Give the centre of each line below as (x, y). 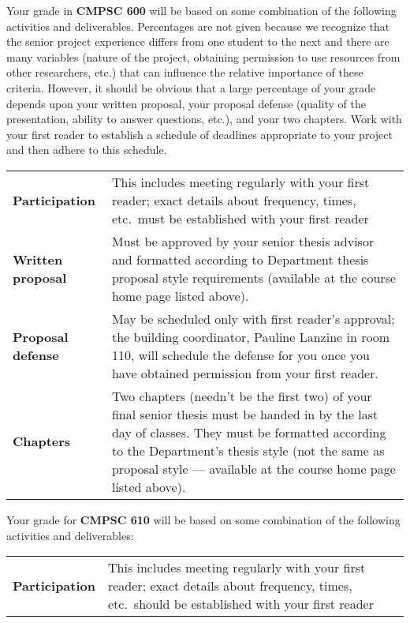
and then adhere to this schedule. (87, 150)
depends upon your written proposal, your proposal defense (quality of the (186, 103)
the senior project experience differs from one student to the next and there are (198, 41)
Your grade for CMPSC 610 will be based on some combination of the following (203, 519)
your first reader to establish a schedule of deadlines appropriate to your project (199, 134)
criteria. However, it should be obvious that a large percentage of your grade (191, 87)
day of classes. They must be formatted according (249, 432)
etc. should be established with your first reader (240, 604)
